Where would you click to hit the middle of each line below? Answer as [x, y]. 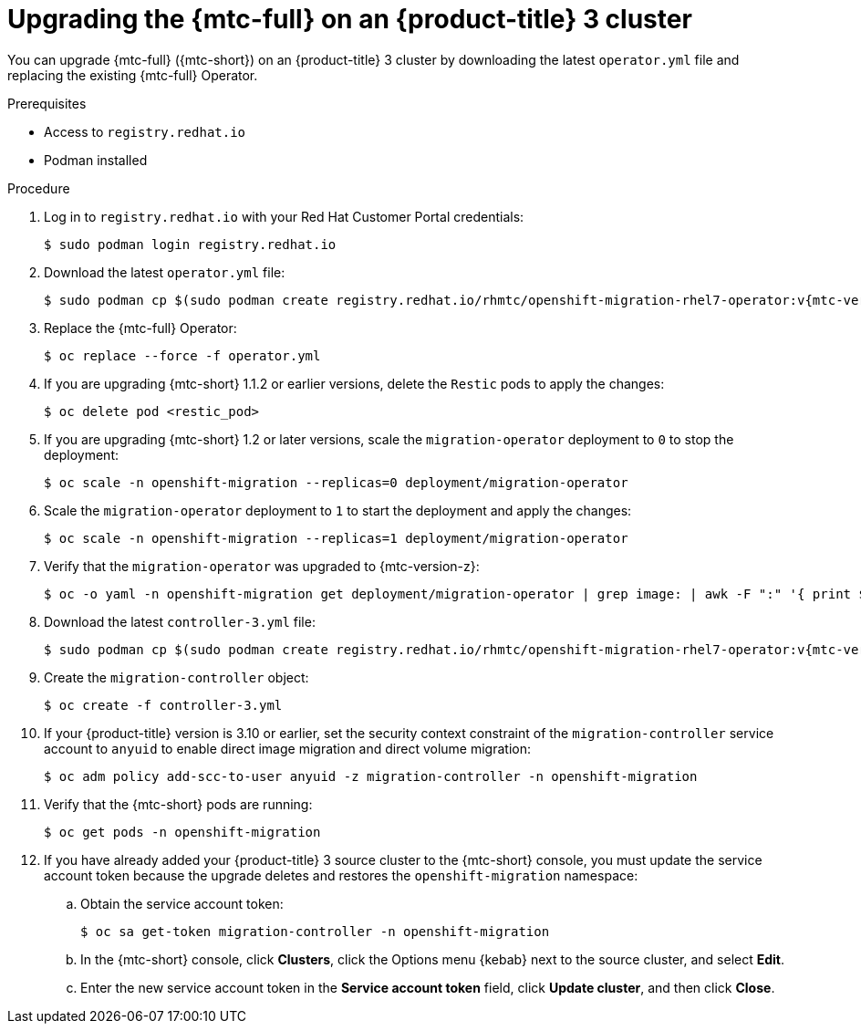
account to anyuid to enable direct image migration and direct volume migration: [287, 748]
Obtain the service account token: [182, 903]
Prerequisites [47, 103]
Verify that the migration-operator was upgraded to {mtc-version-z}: [262, 566]
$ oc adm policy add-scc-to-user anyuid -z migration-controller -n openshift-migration [371, 776]
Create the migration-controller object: [176, 677]
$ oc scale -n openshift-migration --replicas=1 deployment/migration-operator [336, 538]
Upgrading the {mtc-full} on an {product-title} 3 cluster [350, 19]
